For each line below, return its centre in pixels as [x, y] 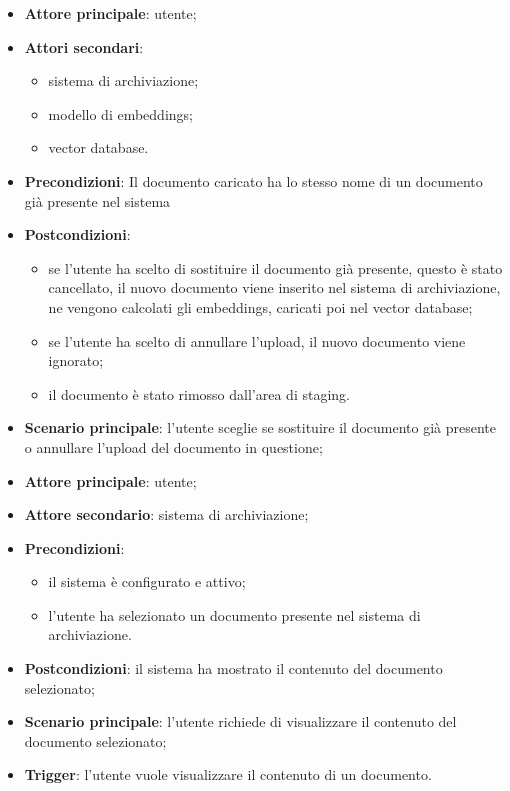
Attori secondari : [84, 46]
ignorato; [76, 360]
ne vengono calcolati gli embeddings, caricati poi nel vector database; [260, 306]
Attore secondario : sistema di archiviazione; [166, 514]
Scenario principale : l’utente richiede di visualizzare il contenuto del [240, 721]
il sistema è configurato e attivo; [147, 581]
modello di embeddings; [120, 113]
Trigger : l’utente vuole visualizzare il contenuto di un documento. [228, 774]
